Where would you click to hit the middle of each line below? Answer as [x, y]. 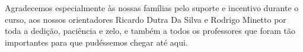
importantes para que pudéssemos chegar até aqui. [96, 42]
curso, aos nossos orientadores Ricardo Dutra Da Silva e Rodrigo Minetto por [146, 19]
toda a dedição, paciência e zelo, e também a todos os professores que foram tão [150, 31]
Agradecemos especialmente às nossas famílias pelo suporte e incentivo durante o [152, 8]
